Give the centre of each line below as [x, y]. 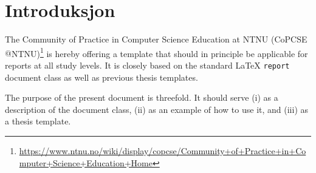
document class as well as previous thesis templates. [101, 77]
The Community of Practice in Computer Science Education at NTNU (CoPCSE [156, 39]
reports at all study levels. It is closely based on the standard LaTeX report [147, 65]
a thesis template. [38, 121]
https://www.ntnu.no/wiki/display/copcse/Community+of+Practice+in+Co [163, 151]
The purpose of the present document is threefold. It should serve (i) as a [142, 97]
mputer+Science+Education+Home [86, 162]
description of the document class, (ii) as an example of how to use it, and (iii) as [157, 109]
